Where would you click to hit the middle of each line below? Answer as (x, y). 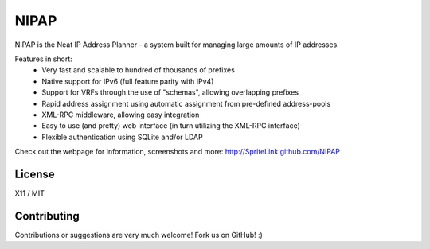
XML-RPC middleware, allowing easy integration (121, 115)
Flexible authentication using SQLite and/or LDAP (122, 137)
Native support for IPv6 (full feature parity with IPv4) (128, 81)
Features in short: (44, 59)
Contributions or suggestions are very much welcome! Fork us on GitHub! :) (139, 235)
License (35, 174)
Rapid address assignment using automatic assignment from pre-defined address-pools (186, 103)
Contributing (47, 216)
